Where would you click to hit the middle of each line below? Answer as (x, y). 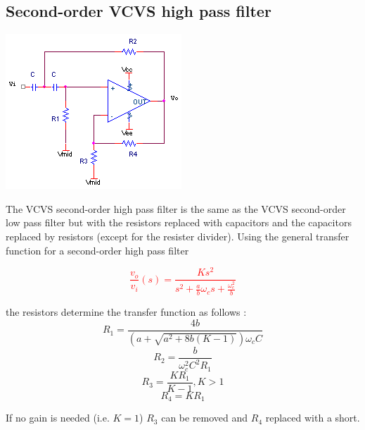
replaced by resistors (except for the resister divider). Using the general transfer (178, 236)
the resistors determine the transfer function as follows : (126, 312)
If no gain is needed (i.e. (58, 418)
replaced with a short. (313, 418)
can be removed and (205, 418)
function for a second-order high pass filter (97, 250)
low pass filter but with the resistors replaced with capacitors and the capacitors (179, 222)
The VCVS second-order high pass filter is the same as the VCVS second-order (176, 208)
